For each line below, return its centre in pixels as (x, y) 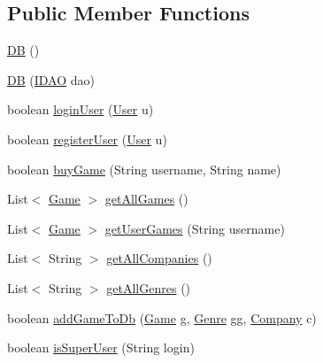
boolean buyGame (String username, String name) (144, 169)
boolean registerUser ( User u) (87, 139)
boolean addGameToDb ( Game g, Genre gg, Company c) (162, 317)
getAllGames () (146, 199)
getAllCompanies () (159, 258)
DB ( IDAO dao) (51, 79)
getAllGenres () (149, 287)
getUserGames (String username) (195, 228)
